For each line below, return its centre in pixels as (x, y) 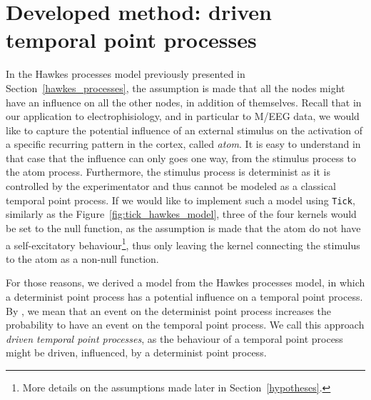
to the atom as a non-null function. (82, 258)
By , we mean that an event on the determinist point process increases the (169, 310)
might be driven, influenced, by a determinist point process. (136, 352)
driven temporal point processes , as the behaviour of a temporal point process (174, 338)
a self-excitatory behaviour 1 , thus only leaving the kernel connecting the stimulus (183, 244)
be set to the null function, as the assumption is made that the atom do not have (183, 227)
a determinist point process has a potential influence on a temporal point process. (184, 296)
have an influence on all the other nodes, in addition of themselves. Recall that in (184, 102)
